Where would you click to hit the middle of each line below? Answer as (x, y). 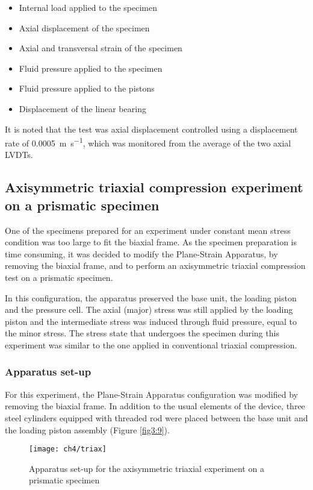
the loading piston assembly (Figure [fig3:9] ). (87, 429)
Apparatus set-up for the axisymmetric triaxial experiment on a (147, 468)
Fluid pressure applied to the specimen (91, 68)
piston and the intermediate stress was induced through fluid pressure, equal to (151, 321)
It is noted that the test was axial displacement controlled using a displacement (151, 129)
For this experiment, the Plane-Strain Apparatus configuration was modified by (151, 394)
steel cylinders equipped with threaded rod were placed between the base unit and (156, 417)
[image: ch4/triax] (68, 449)
